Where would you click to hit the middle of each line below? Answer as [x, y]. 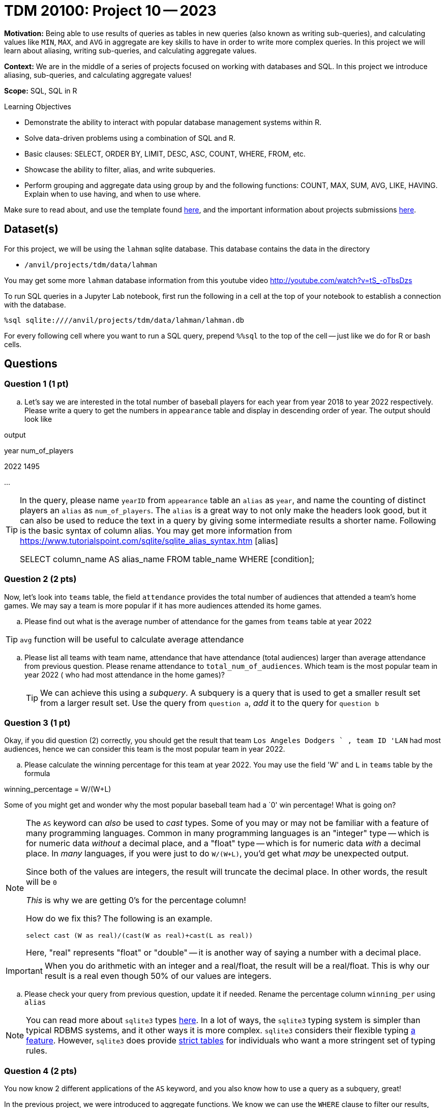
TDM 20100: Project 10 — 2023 [110, 11]
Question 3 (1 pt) [37, 722]
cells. [13, 344]
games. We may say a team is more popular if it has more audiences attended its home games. [163, 605]
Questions [31, 364]
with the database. [35, 304]
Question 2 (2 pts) [40, 579]
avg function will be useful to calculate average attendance [132, 639]
